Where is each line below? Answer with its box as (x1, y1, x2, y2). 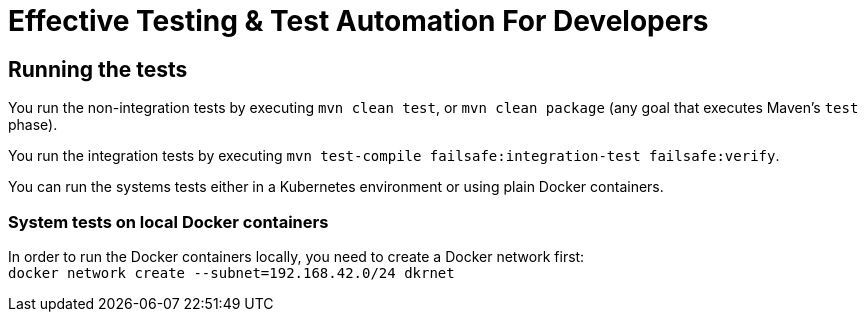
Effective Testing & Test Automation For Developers (8, 4, 709, 38)
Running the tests (8, 56, 188, 82)
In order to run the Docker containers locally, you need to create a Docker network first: (8, 247, 585, 265)
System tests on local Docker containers (8, 211, 329, 232)
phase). (8, 116, 58, 134)
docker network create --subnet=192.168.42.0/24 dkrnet (8, 264, 455, 281)
